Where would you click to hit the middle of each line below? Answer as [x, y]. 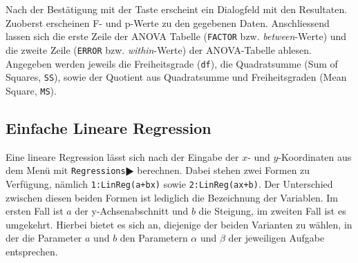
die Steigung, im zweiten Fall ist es [272, 211]
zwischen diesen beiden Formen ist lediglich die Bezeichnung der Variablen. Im [172, 197]
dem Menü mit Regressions [66, 170]
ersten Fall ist [35, 211]
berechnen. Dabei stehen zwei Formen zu [224, 170]
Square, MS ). [31, 90]
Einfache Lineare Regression [109, 127]
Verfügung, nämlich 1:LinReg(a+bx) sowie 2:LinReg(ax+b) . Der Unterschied [169, 183]
